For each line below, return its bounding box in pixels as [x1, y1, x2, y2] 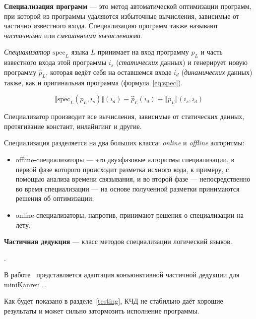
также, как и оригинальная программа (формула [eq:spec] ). [4, 77, 183, 87]
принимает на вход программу [97, 47, 189, 57]
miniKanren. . [4, 279, 46, 289]
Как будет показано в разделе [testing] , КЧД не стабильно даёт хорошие [4, 296, 223, 306]
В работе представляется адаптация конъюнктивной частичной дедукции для [4, 269, 240, 280]
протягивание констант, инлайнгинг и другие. [4, 121, 142, 131]
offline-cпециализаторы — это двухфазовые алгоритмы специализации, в [15, 154, 235, 164]
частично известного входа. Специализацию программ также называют [4, 20, 218, 31]
